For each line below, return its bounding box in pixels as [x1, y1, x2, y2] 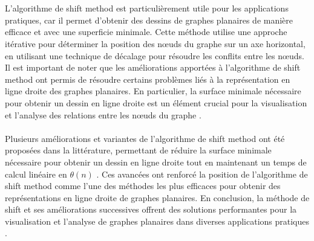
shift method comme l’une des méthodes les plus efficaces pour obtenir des [5, 179, 281, 192]
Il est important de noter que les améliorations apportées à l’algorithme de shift [5, 61, 301, 74]
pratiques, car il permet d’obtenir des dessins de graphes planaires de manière [5, 13, 293, 26]
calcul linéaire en [5, 167, 67, 180]
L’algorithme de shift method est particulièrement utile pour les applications [5, 2, 289, 14]
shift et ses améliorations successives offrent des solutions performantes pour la [5, 203, 297, 216]
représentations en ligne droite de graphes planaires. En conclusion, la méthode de [5, 191, 310, 204]
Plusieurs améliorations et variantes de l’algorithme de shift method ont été [5, 132, 285, 144]
